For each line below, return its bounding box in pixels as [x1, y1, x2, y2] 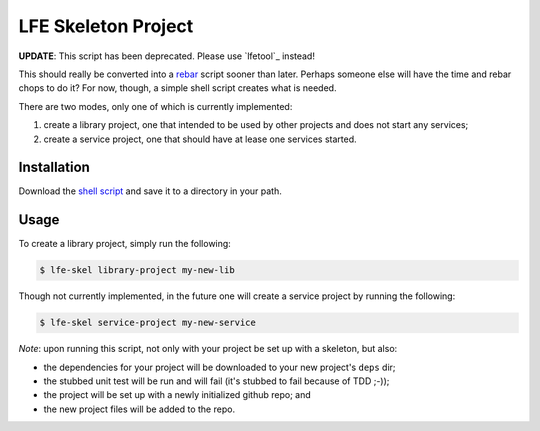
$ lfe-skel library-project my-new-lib [39, 265, 235, 276]
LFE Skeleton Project [18, 15, 194, 37]
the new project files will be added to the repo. [43, 403, 235, 415]
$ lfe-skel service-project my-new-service [39, 317, 257, 329]
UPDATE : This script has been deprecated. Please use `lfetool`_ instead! [18, 50, 315, 62]
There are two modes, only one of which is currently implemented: [18, 100, 293, 112]
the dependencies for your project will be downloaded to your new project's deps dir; [43, 361, 396, 373]
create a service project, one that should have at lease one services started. [43, 133, 357, 145]
